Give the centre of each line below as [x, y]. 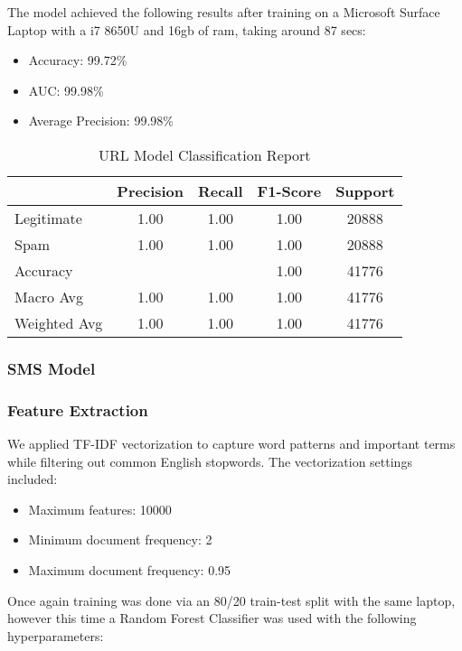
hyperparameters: [56, 635]
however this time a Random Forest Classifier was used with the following [212, 618]
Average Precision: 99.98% [101, 121]
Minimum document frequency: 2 [120, 539]
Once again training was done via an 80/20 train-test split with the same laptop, [231, 600]
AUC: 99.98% [66, 90]
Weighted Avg [59, 322]
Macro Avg [49, 296]
